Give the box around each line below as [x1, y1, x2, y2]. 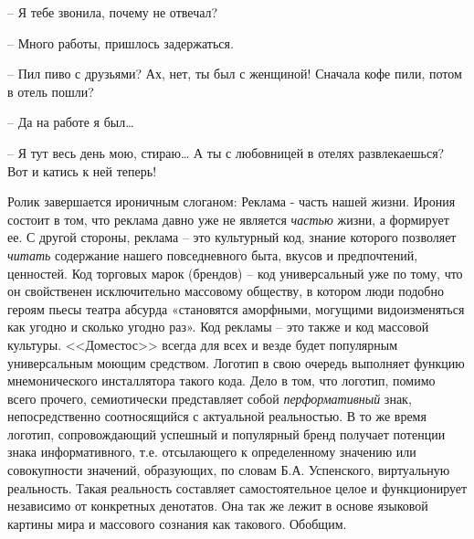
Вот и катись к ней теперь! [7, 161, 157, 180]
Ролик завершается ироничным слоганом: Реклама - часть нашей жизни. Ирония [7, 192, 456, 211]
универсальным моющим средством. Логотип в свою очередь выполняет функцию [7, 353, 465, 372]
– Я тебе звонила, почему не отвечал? [7, 3, 218, 21]
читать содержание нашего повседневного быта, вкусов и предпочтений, [7, 245, 418, 264]
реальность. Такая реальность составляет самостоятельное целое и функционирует [7, 478, 468, 497]
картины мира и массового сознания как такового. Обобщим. [7, 513, 347, 533]
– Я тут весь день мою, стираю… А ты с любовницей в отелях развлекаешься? [7, 143, 445, 162]
